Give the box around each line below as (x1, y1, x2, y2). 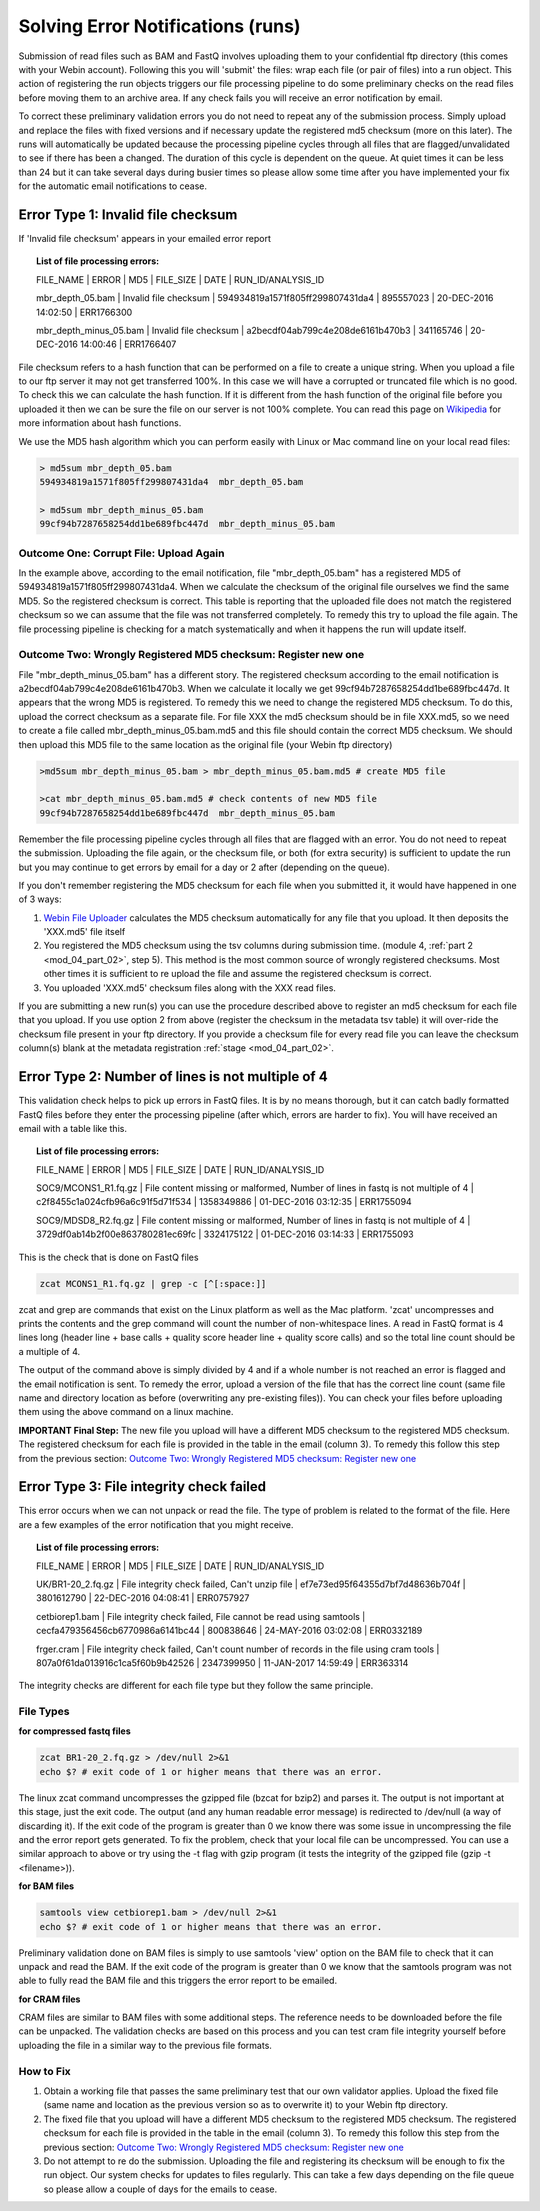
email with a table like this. (18, 1122, 127, 1134)
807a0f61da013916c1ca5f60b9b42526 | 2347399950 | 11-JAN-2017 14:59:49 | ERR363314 (36, 1656, 409, 1669)
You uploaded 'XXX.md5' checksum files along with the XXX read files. (43, 981, 337, 994)
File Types (18, 1705, 70, 1719)
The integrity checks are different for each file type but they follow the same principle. (18, 1680, 374, 1692)
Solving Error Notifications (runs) (18, 15, 301, 37)
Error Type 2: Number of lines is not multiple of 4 (18, 1068, 329, 1085)
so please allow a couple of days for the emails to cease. (43, 2183, 278, 2195)
